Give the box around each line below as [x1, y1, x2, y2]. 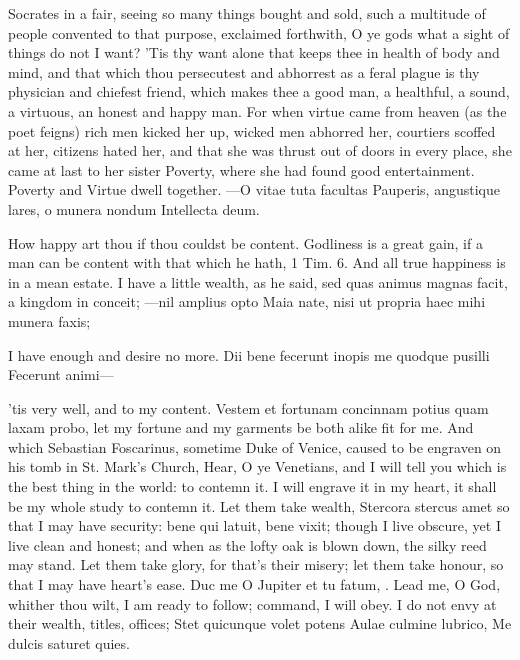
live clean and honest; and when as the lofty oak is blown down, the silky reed [8, 534, 487, 555]
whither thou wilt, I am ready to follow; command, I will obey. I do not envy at [8, 593, 497, 614]
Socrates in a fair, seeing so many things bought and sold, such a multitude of [8, 3, 486, 23]
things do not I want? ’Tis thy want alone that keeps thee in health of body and [8, 42, 500, 63]
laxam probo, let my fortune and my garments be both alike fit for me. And [8, 417, 474, 438]
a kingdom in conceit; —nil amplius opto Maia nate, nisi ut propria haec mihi [8, 291, 486, 312]
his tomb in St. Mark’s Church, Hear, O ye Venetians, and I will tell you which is [8, 456, 507, 477]
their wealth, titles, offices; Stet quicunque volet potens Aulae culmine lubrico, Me [8, 613, 512, 634]
